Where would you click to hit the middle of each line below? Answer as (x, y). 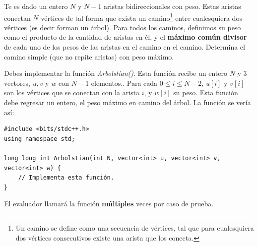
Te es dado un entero (36, 6)
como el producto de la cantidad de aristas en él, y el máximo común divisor (126, 37)
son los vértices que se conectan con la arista (72, 92)
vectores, (17, 83)
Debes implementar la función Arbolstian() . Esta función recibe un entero (116, 73)
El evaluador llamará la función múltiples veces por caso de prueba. (109, 204)
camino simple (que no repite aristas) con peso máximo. (89, 56)
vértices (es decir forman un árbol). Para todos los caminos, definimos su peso (123, 27)
